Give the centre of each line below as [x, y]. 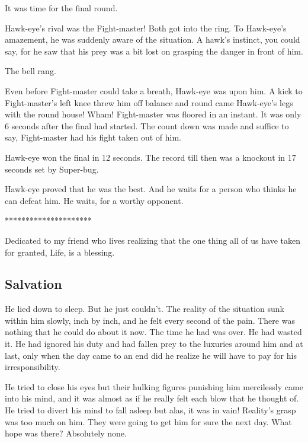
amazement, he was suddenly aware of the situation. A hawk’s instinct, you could [153, 39]
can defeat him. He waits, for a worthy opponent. [94, 200]
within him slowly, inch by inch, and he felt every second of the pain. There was [150, 320]
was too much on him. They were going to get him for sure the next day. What [148, 421]
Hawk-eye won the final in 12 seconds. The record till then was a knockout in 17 [150, 157]
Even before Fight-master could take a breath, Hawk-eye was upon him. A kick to [154, 90]
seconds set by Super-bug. [52, 169]
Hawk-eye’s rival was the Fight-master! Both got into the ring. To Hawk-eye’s [146, 28]
